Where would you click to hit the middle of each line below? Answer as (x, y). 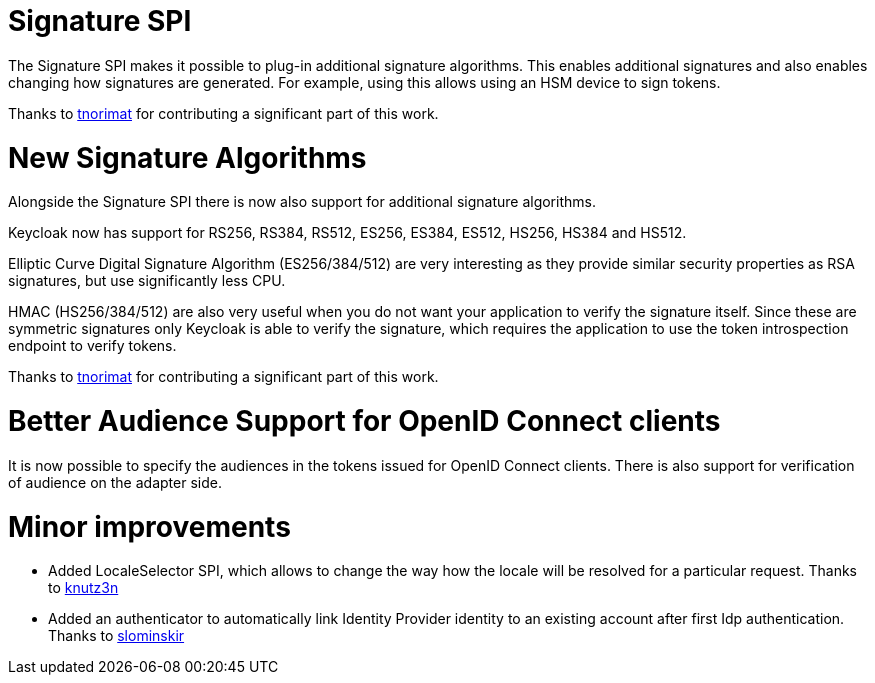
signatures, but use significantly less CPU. (147, 281)
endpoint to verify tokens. (92, 346)
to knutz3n (83, 588)
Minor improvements (149, 526)
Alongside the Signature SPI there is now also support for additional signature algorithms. (302, 202)
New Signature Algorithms (187, 157)
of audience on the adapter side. (115, 482)
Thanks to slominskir (116, 636)
